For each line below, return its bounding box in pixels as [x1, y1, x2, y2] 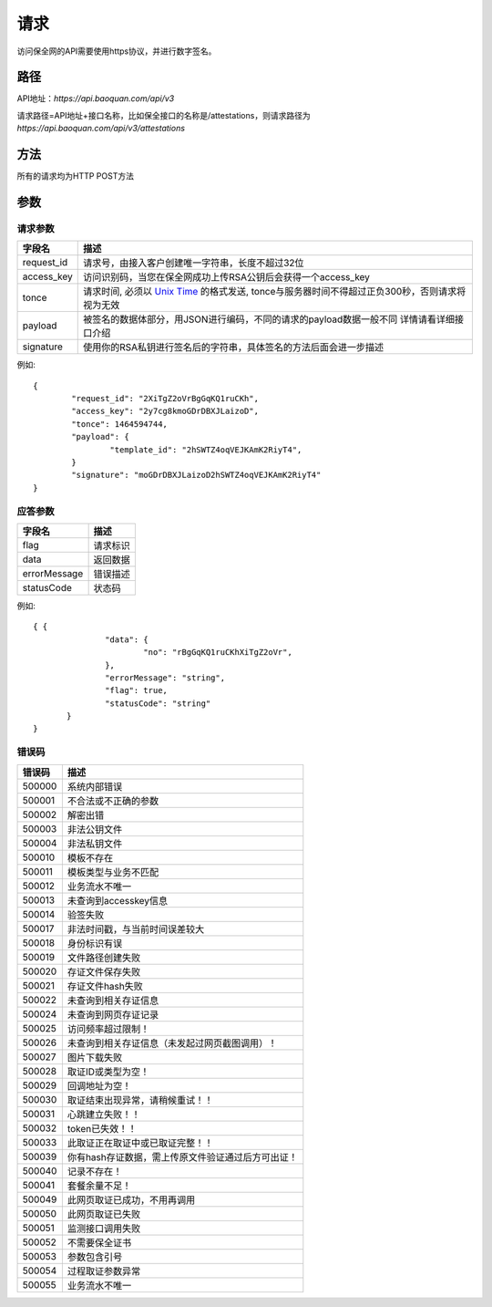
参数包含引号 [67, 1250, 123, 1263]
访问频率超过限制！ [67, 1022, 150, 1035]
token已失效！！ [67, 1122, 138, 1135]
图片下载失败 [67, 1051, 123, 1063]
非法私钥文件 [67, 837, 123, 850]
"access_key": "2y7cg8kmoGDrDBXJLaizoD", [71, 406, 260, 417]
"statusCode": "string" [105, 698, 211, 709]
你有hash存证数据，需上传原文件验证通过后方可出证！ [67, 1150, 298, 1163]
